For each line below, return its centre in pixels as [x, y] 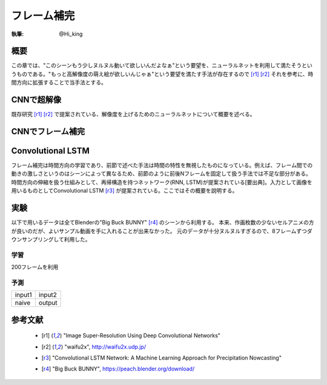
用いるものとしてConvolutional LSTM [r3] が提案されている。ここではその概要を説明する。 [124, 191]
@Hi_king [71, 34]
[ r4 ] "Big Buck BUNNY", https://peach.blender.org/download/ [118, 369]
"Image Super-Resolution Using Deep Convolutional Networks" [142, 335]
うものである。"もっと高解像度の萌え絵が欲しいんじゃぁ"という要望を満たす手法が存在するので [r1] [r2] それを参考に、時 [162, 74]
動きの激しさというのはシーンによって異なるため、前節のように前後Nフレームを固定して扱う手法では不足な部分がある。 [161, 174]
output [48, 303]
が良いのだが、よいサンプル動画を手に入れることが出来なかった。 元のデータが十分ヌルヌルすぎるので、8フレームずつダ [162, 231]
